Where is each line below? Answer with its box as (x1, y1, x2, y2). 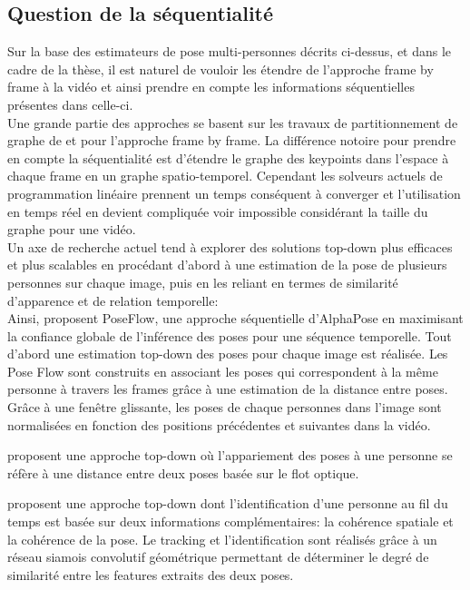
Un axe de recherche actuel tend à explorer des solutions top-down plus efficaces (7, 237, 453, 256)
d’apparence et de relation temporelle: (7, 290, 219, 310)
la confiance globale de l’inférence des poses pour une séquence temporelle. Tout (7, 326, 452, 345)
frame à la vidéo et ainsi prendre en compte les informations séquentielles (7, 77, 415, 96)
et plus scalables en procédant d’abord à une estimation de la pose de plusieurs (7, 255, 447, 274)
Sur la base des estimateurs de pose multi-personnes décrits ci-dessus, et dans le (7, 42, 452, 61)
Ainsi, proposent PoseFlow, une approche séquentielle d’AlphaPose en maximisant (7, 309, 464, 328)
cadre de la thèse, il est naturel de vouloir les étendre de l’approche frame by (7, 59, 434, 78)
